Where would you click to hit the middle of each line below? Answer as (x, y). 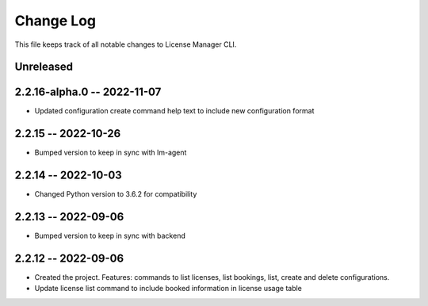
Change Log (55, 21)
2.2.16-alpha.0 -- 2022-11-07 (88, 92)
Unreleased (44, 67)
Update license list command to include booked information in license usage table (168, 289)
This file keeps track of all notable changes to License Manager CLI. (126, 44)
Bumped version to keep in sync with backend (110, 236)
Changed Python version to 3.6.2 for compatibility (116, 194)
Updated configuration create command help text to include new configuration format (174, 111)
